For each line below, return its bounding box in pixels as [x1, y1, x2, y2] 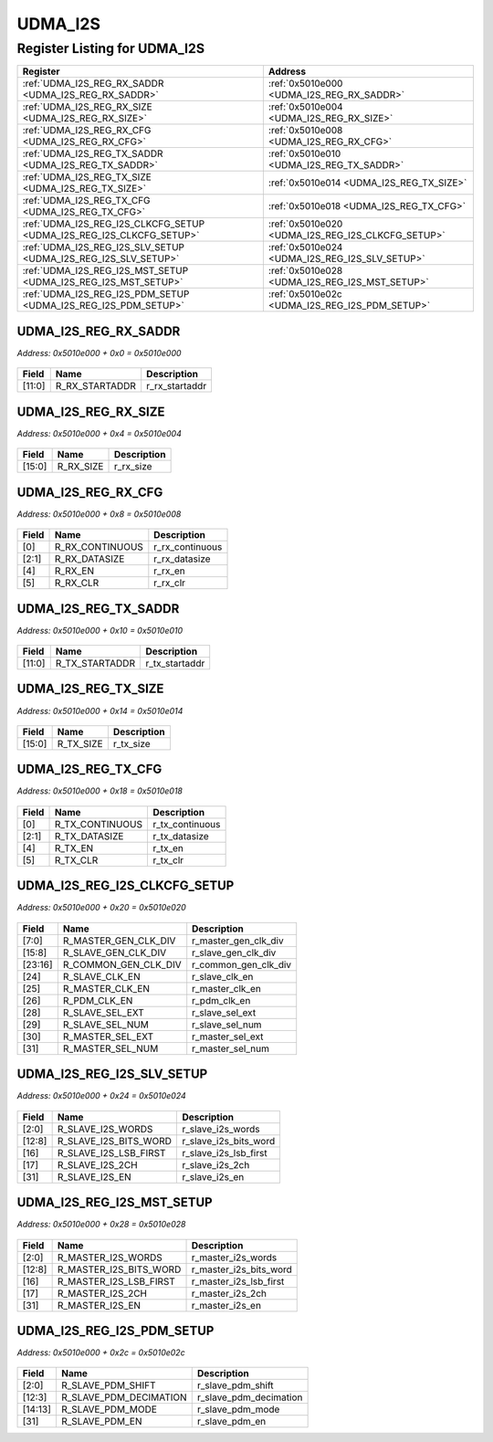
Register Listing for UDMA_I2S [16, 40, 205, 57]
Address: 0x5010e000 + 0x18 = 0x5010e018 [16, 785, 183, 796]
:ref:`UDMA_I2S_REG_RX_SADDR [22, 78, 164, 90]
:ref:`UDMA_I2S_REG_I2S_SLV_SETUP [22, 241, 184, 254]
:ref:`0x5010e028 [267, 265, 343, 278]
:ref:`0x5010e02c [267, 288, 342, 300]
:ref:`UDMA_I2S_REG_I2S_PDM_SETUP [22, 288, 190, 300]
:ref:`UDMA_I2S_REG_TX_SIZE [22, 171, 152, 184]
